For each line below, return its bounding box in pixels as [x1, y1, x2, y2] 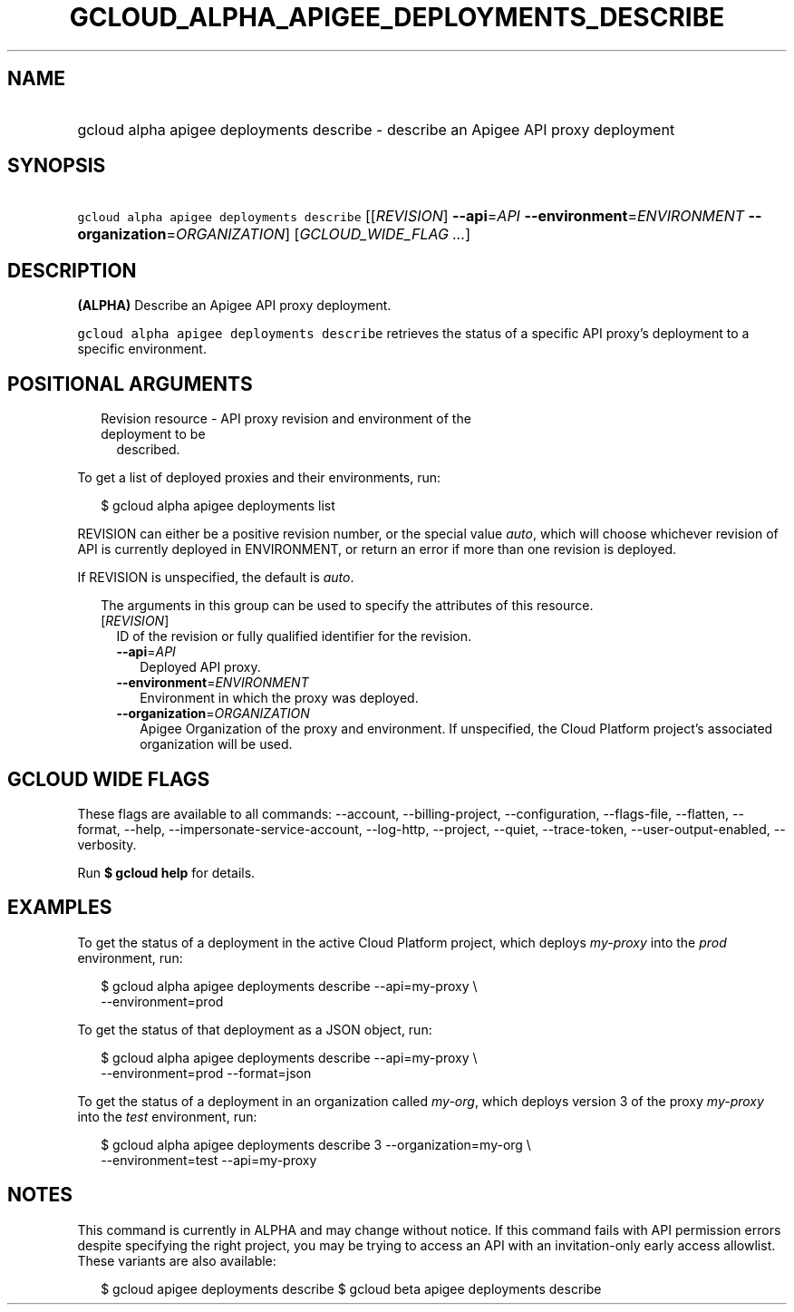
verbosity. [77, 836, 137, 852]
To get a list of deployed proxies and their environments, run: [77, 470, 441, 486]
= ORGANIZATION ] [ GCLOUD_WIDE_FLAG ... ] [166, 225, 471, 244]
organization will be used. [140, 736, 293, 753]
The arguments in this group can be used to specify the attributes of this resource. [101, 598, 594, 614]
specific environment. [77, 341, 207, 357]
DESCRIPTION [7, 258, 137, 282]
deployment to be [101, 426, 206, 442]
